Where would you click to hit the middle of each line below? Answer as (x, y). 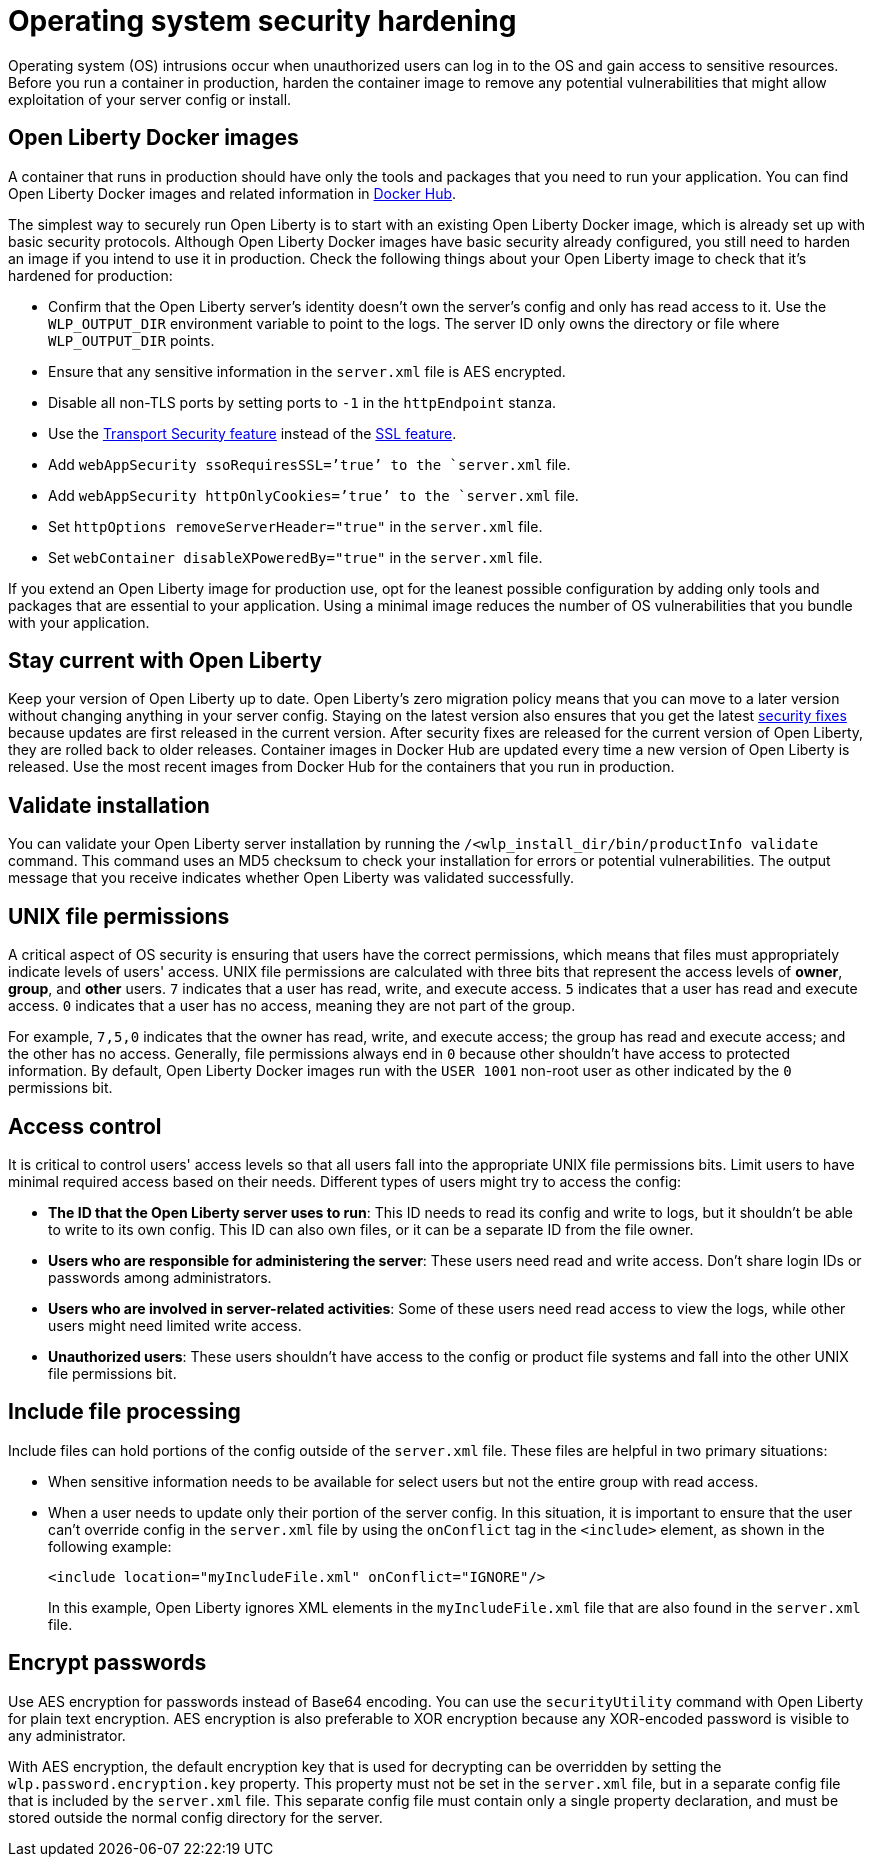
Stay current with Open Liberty (165, 661)
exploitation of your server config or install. (150, 99)
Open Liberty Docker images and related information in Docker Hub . (232, 193)
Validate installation (109, 805)
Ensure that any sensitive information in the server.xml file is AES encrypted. (307, 371)
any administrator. (67, 1735)
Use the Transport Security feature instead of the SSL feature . (252, 433)
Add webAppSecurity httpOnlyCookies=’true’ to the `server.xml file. (313, 495)
